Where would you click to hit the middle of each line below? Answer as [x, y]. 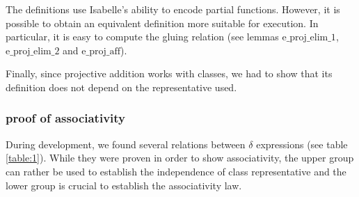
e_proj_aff [101, 51]
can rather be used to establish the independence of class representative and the [176, 171]
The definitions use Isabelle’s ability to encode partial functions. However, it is [173, 9]
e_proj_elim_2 [33, 51]
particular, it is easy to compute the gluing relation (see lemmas [142, 37]
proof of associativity [66, 118]
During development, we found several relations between [126, 144]
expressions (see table [302, 144]
